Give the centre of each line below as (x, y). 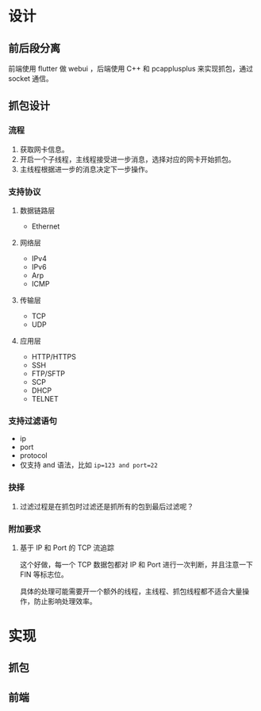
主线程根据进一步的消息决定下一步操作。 (86, 169)
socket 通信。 (31, 79)
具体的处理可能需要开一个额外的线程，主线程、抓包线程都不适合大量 (131, 591)
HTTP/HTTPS (54, 356)
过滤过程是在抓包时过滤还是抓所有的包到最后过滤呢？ (107, 506)
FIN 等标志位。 (44, 574)
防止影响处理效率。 (65, 601)
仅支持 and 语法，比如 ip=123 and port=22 (89, 465)
